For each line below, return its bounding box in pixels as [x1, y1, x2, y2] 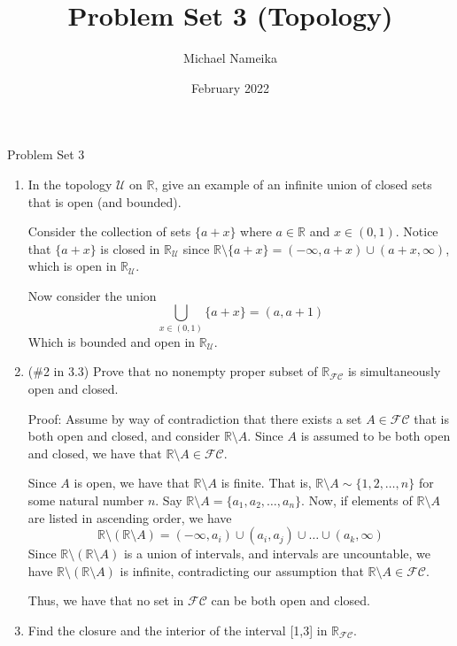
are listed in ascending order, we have [27, 508, 232, 527]
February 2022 [191, 78, 269, 96]
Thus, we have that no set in [27, 591, 184, 610]
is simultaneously [347, 362, 441, 381]
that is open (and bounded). [27, 192, 182, 211]
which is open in [27, 257, 117, 275]
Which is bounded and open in [27, 332, 196, 350]
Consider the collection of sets [27, 222, 191, 241]
